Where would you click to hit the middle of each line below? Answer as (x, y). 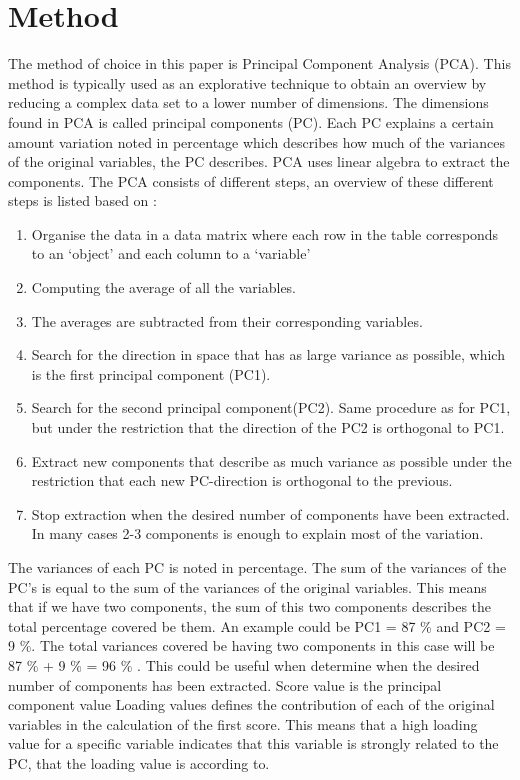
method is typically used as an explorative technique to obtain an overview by (247, 82)
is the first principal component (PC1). (151, 373)
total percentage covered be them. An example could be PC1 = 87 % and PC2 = (257, 625)
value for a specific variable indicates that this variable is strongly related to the (253, 743)
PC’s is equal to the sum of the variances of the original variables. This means (247, 586)
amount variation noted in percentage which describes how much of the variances (256, 141)
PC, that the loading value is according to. (139, 762)
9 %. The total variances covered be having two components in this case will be (251, 645)
